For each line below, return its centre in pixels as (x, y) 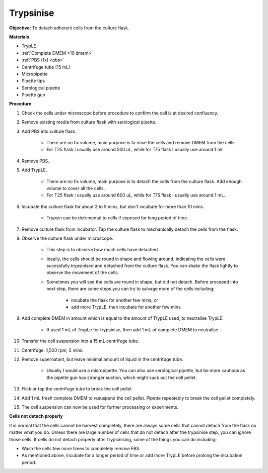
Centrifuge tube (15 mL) (46, 67)
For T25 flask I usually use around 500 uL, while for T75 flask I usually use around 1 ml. (135, 150)
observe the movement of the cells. (83, 273)
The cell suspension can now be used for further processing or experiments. (100, 407)
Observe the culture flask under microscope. (67, 238)
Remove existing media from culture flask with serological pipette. (89, 122)
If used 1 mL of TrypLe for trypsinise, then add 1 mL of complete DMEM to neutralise (132, 330)
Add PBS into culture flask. (49, 131)
